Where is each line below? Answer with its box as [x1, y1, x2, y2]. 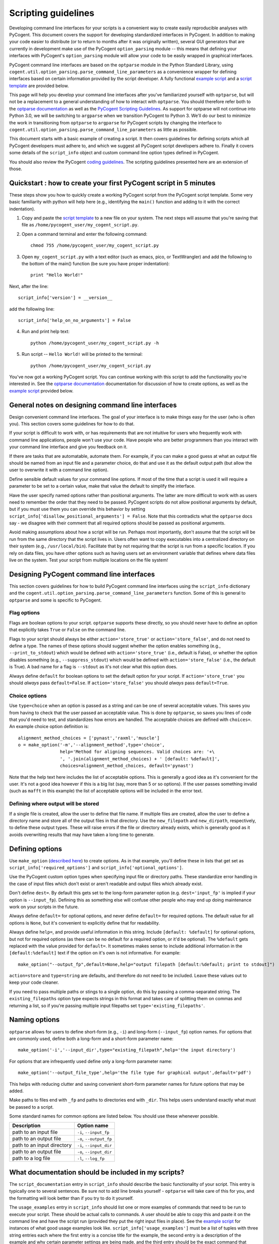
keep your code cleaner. [9, 979, 59, 985]
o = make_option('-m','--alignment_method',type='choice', [18, 742, 165, 748]
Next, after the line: [9, 283, 49, 289]
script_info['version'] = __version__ [18, 295, 113, 301]
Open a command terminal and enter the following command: [21, 231, 148, 237]
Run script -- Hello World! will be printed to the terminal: [21, 351, 143, 357]
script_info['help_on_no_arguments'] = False [18, 317, 131, 323]
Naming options [9, 1016, 60, 1024]
